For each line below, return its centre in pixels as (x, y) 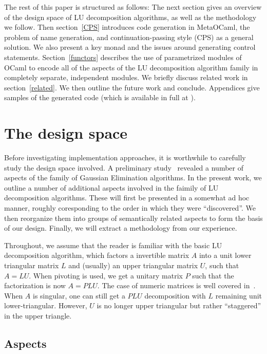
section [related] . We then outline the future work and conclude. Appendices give (132, 87)
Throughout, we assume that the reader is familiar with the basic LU (113, 245)
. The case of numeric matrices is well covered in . (176, 285)
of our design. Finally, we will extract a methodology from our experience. (121, 228)
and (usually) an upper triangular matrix (133, 265)
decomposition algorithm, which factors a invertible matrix (97, 255)
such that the (213, 275)
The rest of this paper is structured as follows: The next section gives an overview (133, 7)
